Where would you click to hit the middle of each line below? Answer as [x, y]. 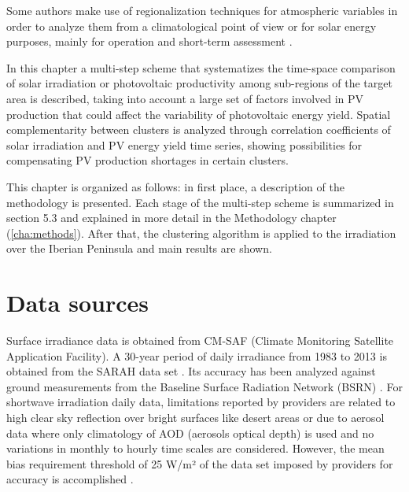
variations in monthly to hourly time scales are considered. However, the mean [195, 448]
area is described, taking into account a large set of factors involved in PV [185, 98]
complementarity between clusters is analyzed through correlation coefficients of [199, 129]
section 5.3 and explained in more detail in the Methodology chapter [171, 218]
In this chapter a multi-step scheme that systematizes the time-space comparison [201, 67]
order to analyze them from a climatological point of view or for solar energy [192, 26]
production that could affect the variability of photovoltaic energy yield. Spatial [199, 114]
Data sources [77, 303]
